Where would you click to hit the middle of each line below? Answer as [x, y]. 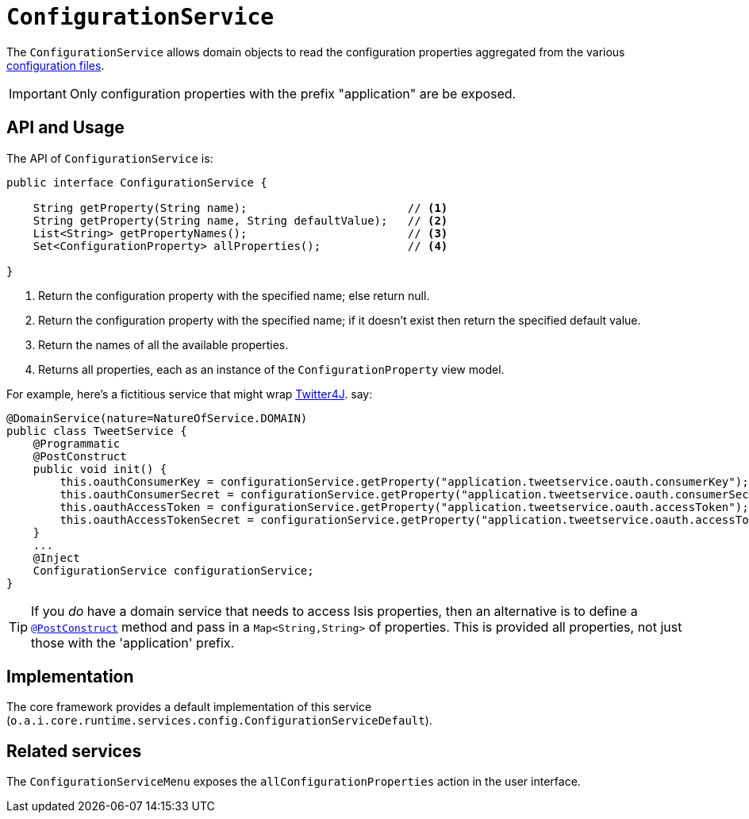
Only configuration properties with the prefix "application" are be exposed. [293, 93]
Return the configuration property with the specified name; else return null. [234, 295]
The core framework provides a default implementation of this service [189, 707]
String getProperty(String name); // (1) [240, 208]
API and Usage [65, 128]
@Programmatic [77, 443]
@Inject [56, 558]
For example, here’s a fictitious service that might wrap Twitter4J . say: [190, 394]
